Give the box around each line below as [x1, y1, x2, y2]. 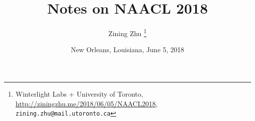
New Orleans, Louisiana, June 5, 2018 [71, 44, 184, 55]
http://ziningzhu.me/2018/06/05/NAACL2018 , [15, 98, 158, 108]
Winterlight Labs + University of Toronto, [15, 88, 143, 99]
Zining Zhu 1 [108, 27, 147, 38]
